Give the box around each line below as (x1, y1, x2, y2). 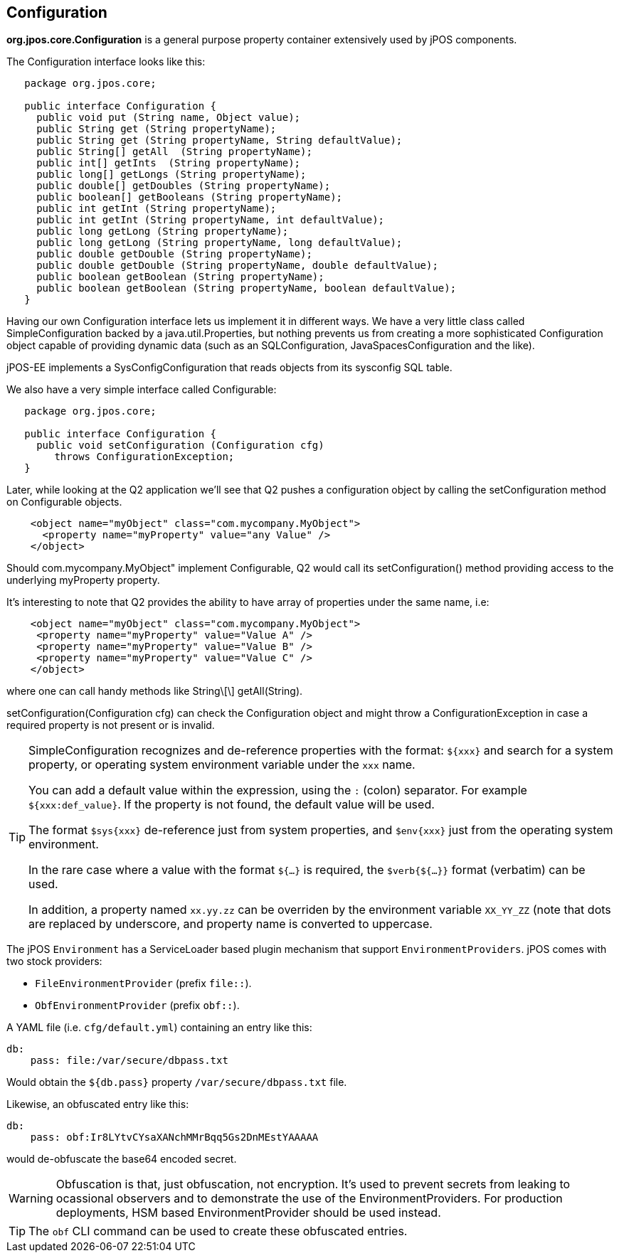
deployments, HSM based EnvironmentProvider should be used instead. (55, 1205, 441, 1220)
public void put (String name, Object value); (36, 112, 301, 124)
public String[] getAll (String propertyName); (36, 146, 312, 158)
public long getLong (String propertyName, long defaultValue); (36, 237, 403, 249)
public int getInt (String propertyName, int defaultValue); (36, 214, 385, 226)
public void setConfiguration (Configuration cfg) (36, 439, 324, 452)
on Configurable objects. (6, 496, 122, 508)
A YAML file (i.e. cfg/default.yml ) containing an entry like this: (6, 1021, 312, 1034)
